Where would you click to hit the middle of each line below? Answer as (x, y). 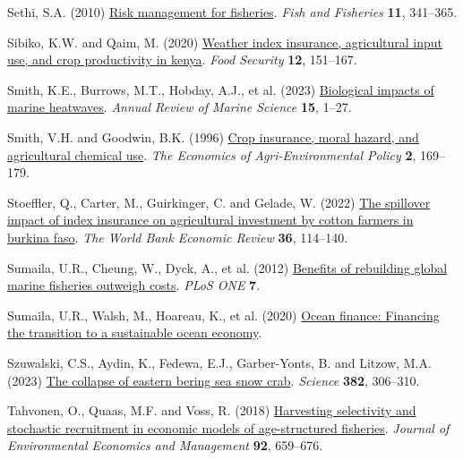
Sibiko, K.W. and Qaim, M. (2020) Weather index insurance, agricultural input (225, 42)
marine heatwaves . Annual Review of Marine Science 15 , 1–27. (180, 107)
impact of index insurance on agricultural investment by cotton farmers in (210, 220)
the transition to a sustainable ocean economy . (135, 332)
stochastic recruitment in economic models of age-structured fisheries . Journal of (228, 427)
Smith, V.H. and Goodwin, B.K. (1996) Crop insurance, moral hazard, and (213, 136)
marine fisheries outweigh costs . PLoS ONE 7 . (134, 285)
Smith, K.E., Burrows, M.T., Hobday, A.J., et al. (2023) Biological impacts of (221, 89)
